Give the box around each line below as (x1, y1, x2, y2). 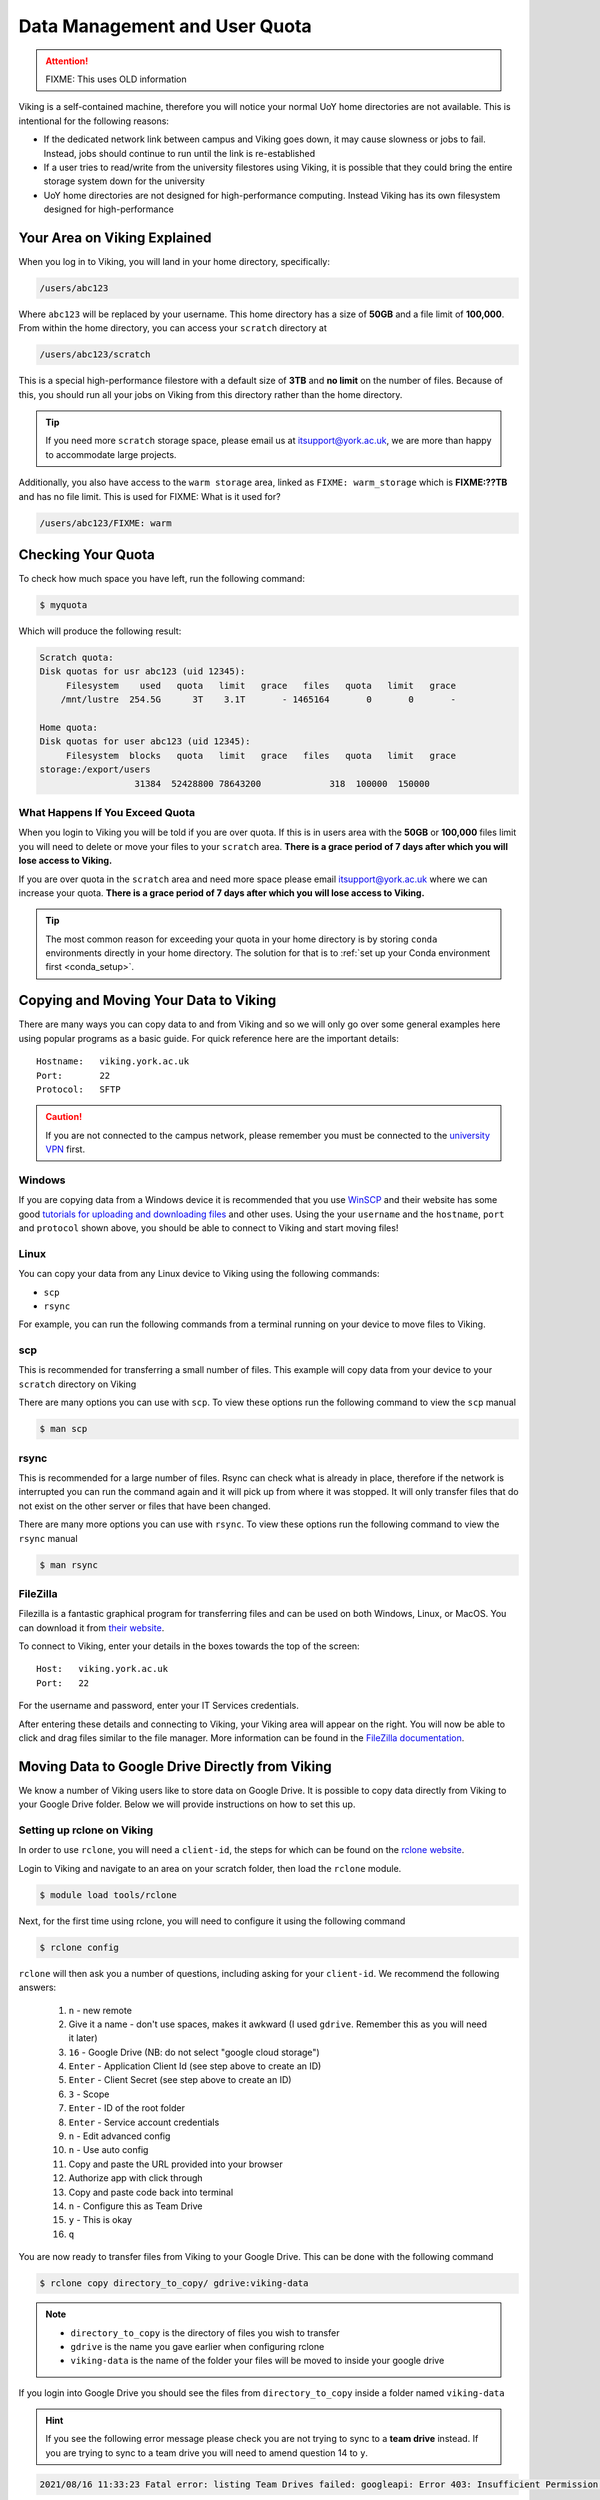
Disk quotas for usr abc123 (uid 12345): (39, 666, 246, 677)
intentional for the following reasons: (18, 115, 170, 127)
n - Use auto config (68, 2144, 149, 2156)
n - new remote (68, 2004, 132, 2016)
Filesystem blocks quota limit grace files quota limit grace (65, 750, 457, 761)
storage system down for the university (43, 175, 205, 187)
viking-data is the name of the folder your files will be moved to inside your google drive (70, 2355, 445, 2367)
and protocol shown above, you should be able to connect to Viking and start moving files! (18, 1222, 399, 1234)
